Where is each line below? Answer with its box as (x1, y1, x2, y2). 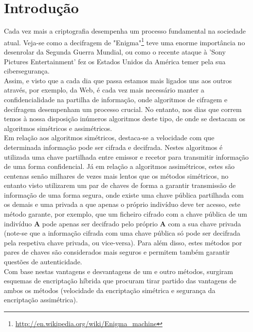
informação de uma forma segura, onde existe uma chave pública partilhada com (4, 189, 244, 200)
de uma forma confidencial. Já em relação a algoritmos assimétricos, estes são (4, 161, 235, 171)
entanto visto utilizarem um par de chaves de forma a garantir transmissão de (4, 180, 236, 190)
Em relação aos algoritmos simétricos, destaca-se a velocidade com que (4, 132, 215, 143)
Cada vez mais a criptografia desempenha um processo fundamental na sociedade (4, 26, 246, 36)
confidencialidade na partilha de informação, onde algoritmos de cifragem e (4, 94, 228, 104)
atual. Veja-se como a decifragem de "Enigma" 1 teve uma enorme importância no (4, 36, 245, 47)
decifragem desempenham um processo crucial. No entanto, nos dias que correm (4, 104, 242, 114)
